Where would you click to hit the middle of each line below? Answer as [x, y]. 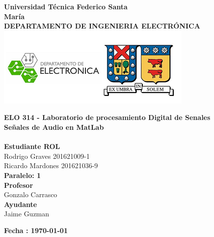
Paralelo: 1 [23, 175]
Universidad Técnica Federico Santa [66, 6]
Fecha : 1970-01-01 [36, 230]
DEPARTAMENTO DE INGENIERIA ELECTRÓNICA [102, 26]
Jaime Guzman [27, 214]
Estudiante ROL [32, 146]
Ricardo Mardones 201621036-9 [51, 165]
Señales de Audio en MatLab [54, 127]
